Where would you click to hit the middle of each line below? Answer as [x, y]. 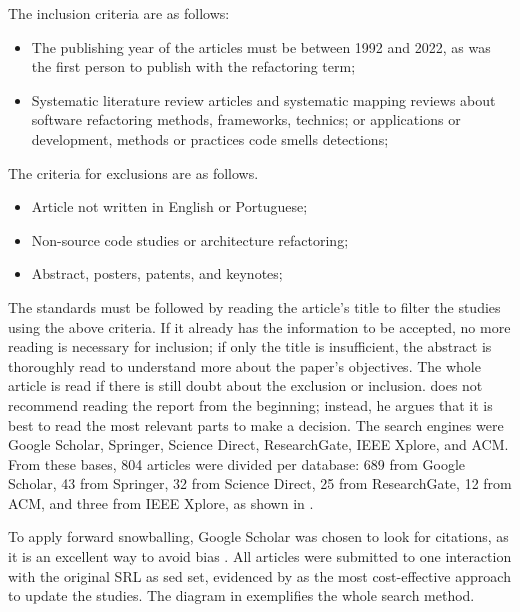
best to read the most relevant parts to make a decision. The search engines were [256, 424]
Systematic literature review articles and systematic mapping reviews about [263, 99]
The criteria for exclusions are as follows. [133, 172]
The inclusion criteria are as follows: [119, 13]
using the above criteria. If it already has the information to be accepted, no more [259, 326]
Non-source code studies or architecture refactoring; [190, 239]
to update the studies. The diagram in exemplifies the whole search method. [241, 595]
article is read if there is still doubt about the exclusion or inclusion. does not [245, 385]
